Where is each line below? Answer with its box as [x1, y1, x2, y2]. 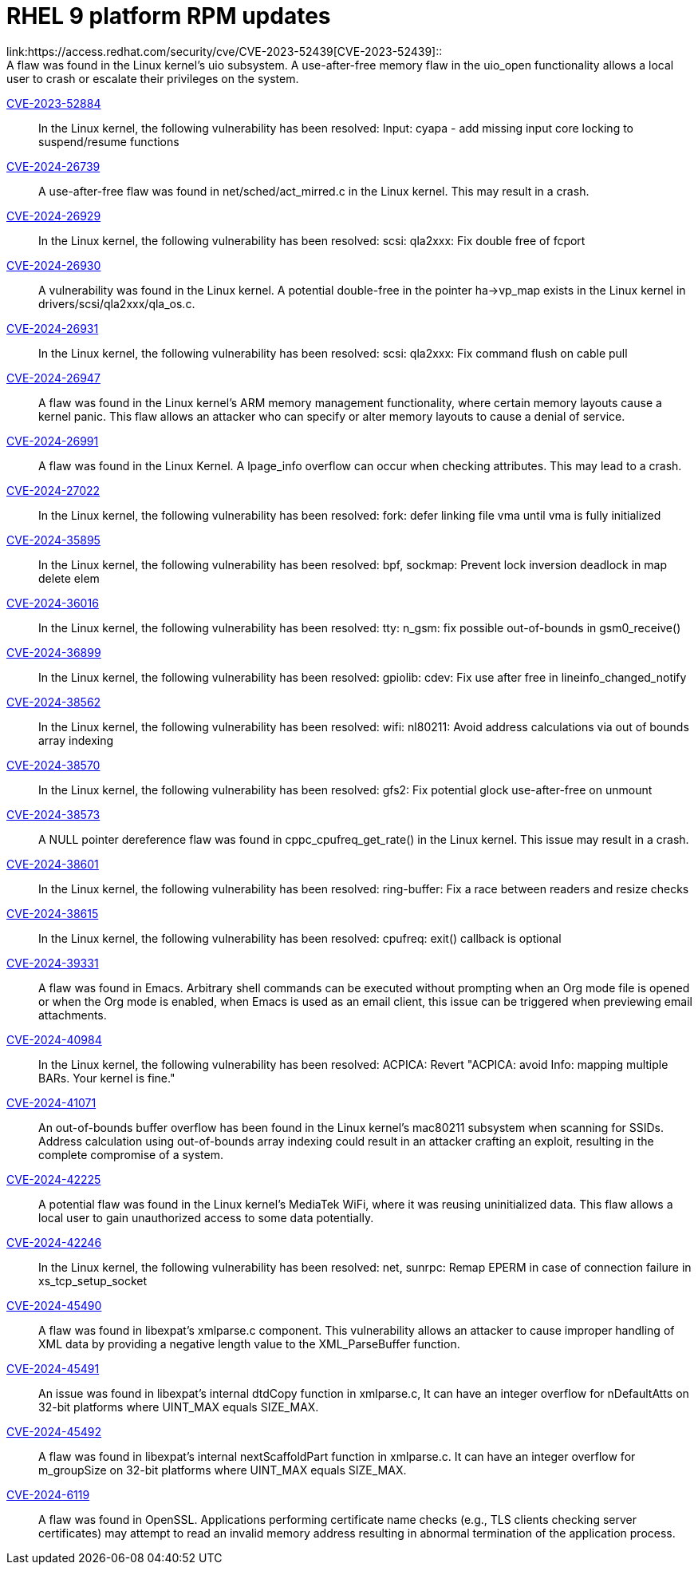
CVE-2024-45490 [6, 1298, 102, 1312]
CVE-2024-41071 [6, 1095, 97, 1110]
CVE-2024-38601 [6, 857, 99, 871]
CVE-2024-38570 [6, 758, 101, 772]
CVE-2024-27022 [6, 483, 101, 497]
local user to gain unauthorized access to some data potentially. [38, 1210, 374, 1225]
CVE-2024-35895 [6, 532, 101, 547]
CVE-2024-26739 [6, 159, 101, 173]
